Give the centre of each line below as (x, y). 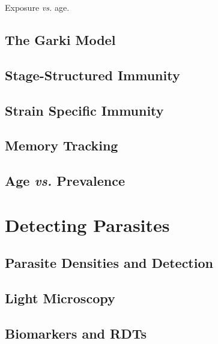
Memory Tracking (62, 145)
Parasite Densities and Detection (109, 263)
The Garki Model (60, 39)
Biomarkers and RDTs (76, 333)
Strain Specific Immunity (84, 110)
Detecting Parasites (87, 224)
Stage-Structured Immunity (92, 75)
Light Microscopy (60, 298)
